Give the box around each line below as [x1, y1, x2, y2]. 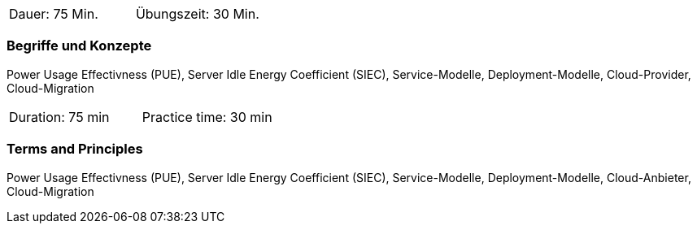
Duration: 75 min [9, 108, 110, 125]
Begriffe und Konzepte [7, 37, 152, 54]
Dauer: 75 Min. [9, 6, 98, 22]
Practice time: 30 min [142, 108, 272, 125]
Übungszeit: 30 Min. [135, 6, 259, 22]
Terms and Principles [7, 141, 143, 158]
